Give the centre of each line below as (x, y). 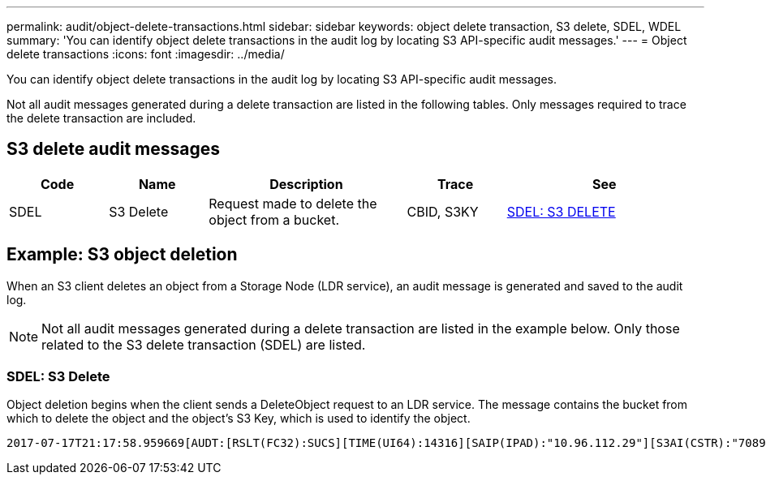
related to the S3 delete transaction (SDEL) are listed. (204, 344)
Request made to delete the (293, 203)
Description (306, 184)
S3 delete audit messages (113, 149)
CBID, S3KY (443, 211)
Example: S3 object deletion (122, 255)
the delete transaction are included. (101, 118)
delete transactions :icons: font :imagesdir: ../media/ (146, 54)
